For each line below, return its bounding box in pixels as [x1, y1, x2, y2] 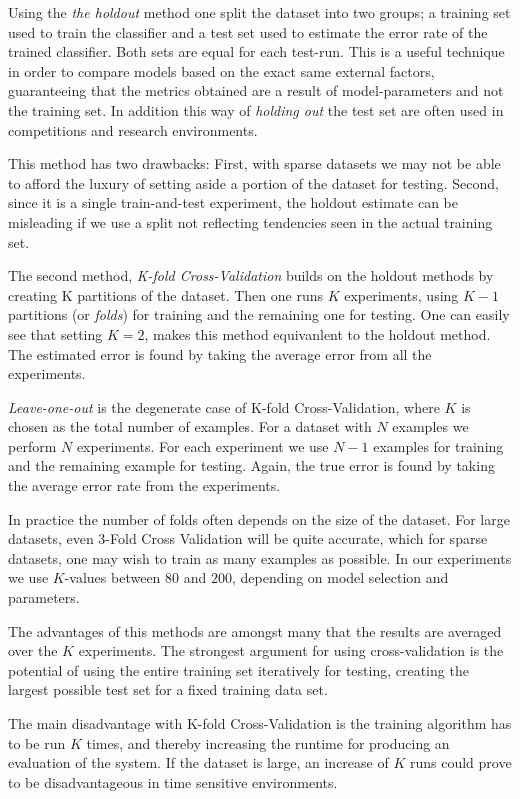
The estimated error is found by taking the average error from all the [8, 343, 432, 364]
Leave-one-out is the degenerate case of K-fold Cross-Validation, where [8, 396, 440, 417]
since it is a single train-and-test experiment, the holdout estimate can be [8, 192, 458, 213]
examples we [392, 416, 469, 437]
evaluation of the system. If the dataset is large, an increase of [8, 752, 389, 773]
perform [8, 435, 57, 456]
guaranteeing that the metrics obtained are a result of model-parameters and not [8, 80, 504, 101]
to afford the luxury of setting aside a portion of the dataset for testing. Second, [8, 172, 499, 193]
